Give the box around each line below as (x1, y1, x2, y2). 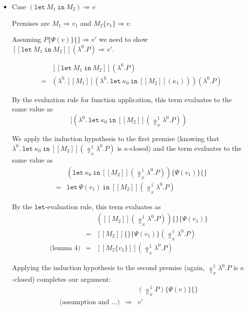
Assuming (12, 34, 41, 44)
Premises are (12, 18, 50, 28)
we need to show (99, 34, 148, 44)
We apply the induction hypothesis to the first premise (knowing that (12, 133, 219, 144)
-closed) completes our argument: (12, 274, 111, 284)
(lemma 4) (50, 244, 81, 252)
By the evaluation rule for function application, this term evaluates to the (12, 94, 232, 104)
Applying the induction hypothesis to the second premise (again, (12, 262, 205, 273)
